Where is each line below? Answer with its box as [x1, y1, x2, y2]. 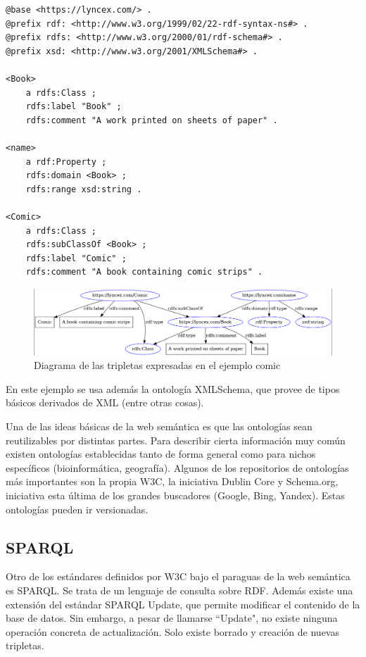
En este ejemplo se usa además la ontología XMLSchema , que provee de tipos [6, 381, 340, 396]
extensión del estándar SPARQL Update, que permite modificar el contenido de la [6, 596, 360, 611]
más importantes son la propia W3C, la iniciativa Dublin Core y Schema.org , [6, 474, 339, 489]
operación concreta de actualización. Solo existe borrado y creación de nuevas [6, 624, 339, 639]
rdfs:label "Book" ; [25, 101, 122, 112]
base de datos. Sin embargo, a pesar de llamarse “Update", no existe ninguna [6, 611, 338, 625]
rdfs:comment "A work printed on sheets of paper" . [25, 115, 278, 125]
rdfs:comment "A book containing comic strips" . [25, 267, 263, 277]
